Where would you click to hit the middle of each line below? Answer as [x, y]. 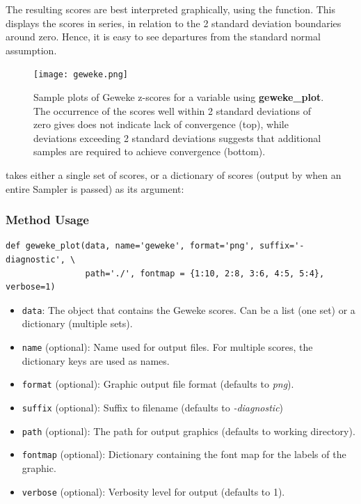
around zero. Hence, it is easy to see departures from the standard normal [163, 37]
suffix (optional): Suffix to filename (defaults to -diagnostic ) [153, 407]
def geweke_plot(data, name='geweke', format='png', [130, 246]
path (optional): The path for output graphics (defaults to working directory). [188, 431]
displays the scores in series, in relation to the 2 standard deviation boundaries [174, 23]
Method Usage [47, 220]
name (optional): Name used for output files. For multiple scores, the [167, 347]
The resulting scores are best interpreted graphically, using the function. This [170, 9]
